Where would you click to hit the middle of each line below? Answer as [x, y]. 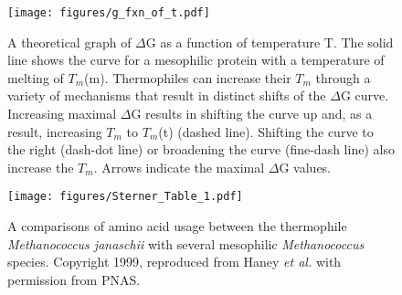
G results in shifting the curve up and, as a [252, 114]
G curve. [365, 95]
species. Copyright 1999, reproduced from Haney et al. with [175, 262]
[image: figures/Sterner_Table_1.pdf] [125, 197]
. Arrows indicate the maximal [179, 167]
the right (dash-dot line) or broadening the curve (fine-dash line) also [201, 149]
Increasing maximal [62, 114]
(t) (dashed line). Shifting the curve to [266, 131]
